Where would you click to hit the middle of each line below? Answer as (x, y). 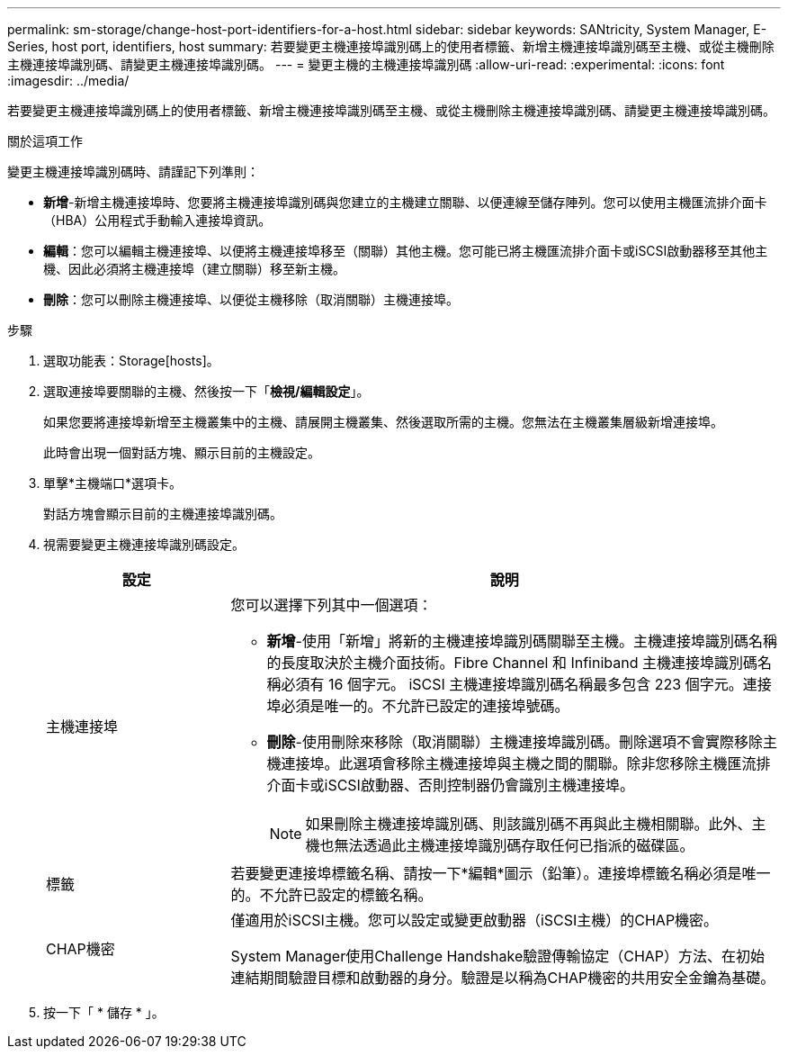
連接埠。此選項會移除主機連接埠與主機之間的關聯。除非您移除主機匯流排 (526, 763)
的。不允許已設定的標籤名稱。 (331, 895)
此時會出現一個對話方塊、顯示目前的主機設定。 (182, 452)
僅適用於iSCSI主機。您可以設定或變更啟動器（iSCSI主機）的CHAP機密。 (475, 920)
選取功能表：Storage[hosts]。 (131, 361)
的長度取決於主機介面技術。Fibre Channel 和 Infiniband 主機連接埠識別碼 (512, 663)
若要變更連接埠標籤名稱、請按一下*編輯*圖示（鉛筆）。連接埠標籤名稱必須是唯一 (501, 873)
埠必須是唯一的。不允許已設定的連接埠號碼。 (418, 706)
